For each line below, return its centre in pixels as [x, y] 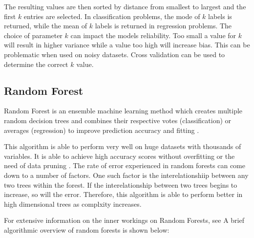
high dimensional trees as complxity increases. [73, 204]
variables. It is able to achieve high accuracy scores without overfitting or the [119, 156]
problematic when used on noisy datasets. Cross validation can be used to [115, 54]
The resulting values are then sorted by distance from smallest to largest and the [125, 6]
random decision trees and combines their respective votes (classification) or [118, 120]
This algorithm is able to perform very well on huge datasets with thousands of [123, 146]
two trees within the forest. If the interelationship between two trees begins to [121, 184]
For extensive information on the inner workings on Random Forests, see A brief [124, 220]
